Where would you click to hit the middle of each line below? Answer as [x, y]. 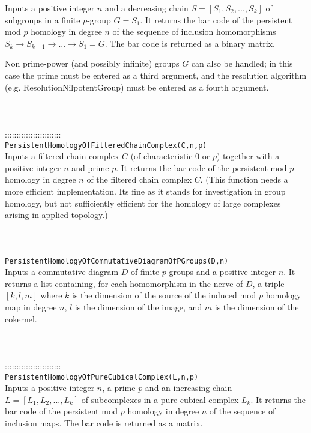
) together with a [248, 156]
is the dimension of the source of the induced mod [164, 295]
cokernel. [21, 319]
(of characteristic [162, 156]
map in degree [31, 307]
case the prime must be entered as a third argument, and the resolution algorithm [156, 75]
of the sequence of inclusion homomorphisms [194, 32]
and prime [90, 167]
